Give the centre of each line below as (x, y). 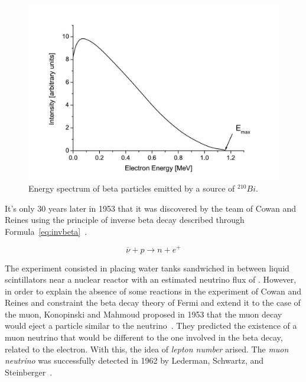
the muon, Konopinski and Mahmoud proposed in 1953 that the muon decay (144, 314)
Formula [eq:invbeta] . (46, 231)
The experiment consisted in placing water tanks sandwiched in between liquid (147, 268)
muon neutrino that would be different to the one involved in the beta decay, (144, 337)
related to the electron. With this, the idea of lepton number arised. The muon (147, 349)
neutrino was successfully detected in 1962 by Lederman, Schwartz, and (134, 360)
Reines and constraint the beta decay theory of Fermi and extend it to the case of (153, 302)
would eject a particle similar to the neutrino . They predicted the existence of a (151, 326)
